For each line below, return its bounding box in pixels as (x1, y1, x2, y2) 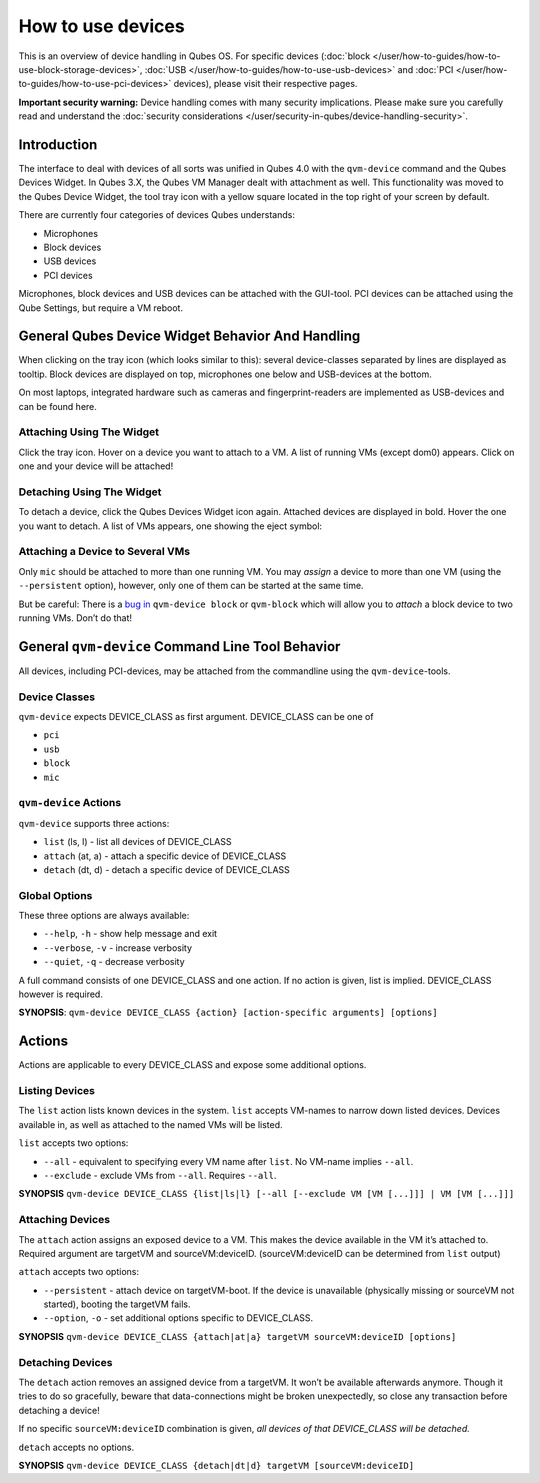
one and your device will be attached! (18, 460, 174, 472)
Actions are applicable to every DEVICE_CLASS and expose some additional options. (18, 1059, 367, 1071)
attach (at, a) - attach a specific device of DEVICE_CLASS (43, 850, 287, 862)
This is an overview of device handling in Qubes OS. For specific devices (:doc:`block (18, 50, 371, 62)
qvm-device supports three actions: (18, 817, 170, 829)
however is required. (18, 988, 104, 1000)
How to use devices (18, 15, 185, 37)
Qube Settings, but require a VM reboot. (18, 301, 184, 314)
